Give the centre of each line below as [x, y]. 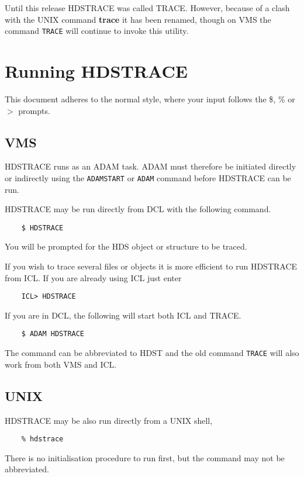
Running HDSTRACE [96, 71]
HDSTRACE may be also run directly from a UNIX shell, [109, 420]
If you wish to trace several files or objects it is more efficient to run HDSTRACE [151, 266]
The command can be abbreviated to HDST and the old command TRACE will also [152, 353]
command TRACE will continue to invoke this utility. [97, 31]
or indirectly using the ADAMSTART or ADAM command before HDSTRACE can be [148, 177]
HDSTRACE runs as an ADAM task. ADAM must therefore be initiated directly [151, 166]
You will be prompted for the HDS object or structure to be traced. [126, 246]
